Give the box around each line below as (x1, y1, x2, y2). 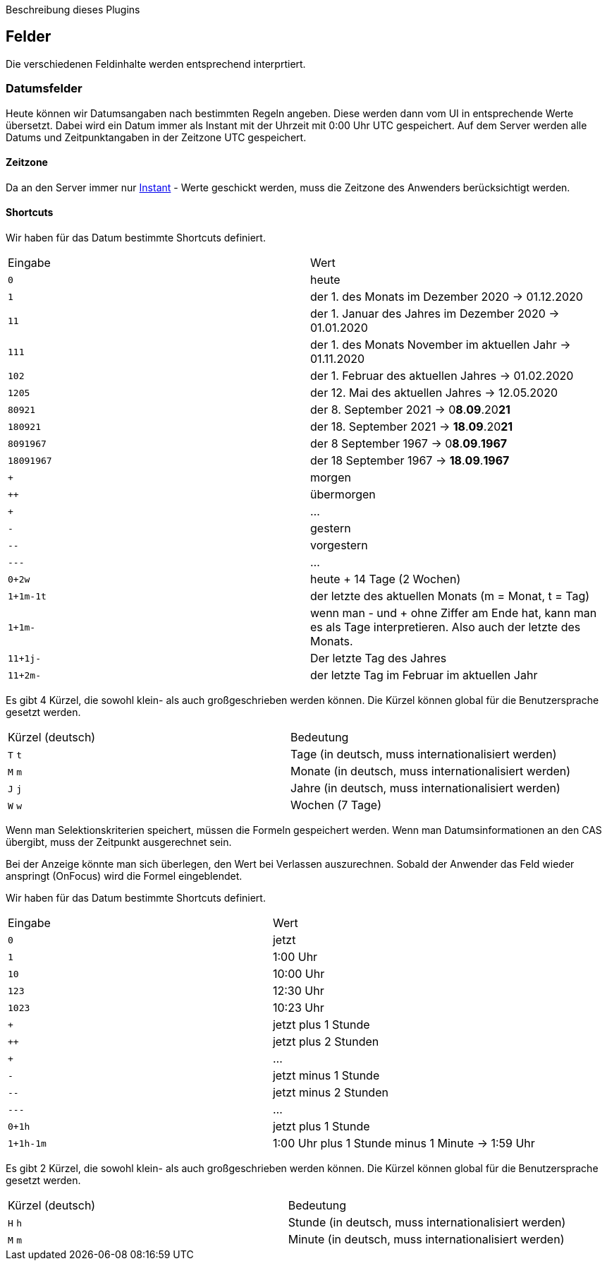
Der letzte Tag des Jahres (310, 651, 447, 666)
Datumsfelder (6, 81, 82, 96)
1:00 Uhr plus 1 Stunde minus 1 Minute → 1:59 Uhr (272, 1136, 535, 1151)
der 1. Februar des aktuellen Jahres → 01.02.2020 (310, 369, 574, 383)
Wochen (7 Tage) (290, 798, 381, 813)
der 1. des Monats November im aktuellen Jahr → (310, 338, 571, 352)
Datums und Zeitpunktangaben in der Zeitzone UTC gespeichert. (6, 131, 307, 143)
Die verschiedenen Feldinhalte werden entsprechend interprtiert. (6, 57, 306, 70)
